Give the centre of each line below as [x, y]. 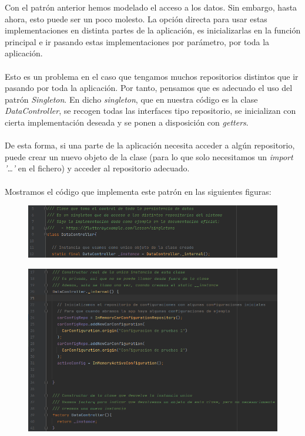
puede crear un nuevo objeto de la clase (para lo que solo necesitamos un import [149, 156]
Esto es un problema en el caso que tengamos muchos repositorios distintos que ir [152, 76]
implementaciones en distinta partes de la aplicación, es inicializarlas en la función [153, 30]
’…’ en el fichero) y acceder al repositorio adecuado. [97, 168]
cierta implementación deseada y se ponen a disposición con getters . [127, 122]
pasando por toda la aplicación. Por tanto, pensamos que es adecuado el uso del [149, 88]
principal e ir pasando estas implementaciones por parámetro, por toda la [137, 41]
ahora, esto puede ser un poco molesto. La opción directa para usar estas [136, 18]
